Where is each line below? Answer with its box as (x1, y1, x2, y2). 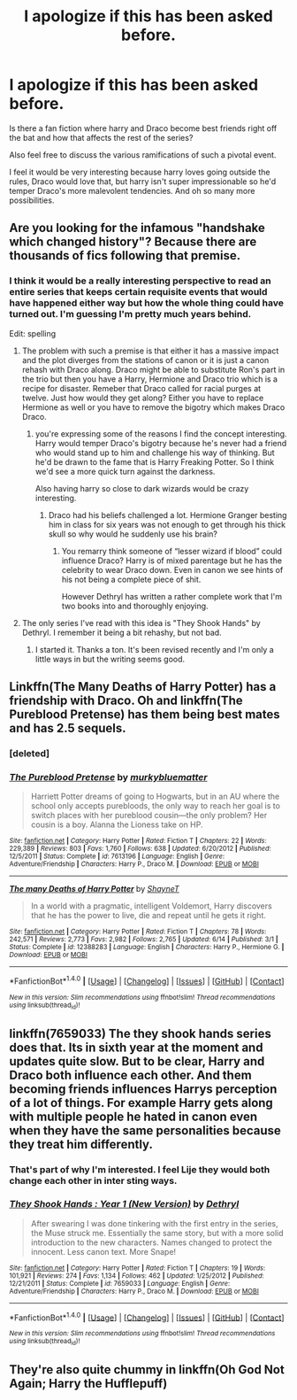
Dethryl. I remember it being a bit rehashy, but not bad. (21, 627, 223, 638)
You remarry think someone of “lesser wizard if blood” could (61, 545, 283, 556)
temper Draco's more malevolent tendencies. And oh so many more (9, 185, 255, 196)
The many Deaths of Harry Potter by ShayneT (9, 884, 179, 894)
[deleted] (9, 746, 50, 759)
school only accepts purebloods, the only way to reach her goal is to (30, 801, 281, 811)
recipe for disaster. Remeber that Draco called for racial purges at (21, 383, 262, 393)
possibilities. (9, 195, 55, 205)
